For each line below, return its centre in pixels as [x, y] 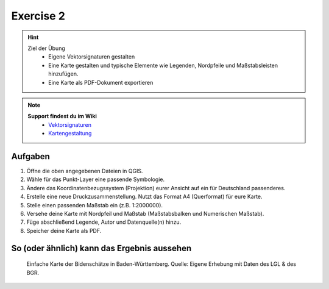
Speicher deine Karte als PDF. [64, 230]
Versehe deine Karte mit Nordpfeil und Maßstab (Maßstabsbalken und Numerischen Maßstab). [145, 213]
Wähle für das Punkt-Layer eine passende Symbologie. [96, 179]
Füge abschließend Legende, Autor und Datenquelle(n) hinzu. [104, 222]
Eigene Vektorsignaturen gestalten [92, 57]
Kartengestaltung [70, 134]
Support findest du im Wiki [62, 116]
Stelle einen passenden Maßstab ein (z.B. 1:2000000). [95, 205]
